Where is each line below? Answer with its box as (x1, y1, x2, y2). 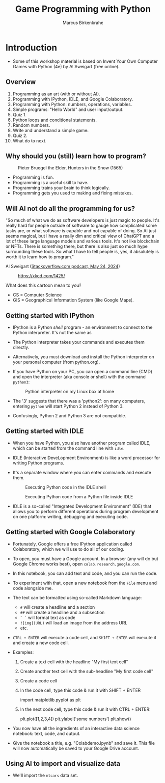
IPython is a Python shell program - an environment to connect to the (12, 324, 153, 330)
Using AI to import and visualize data (5, 759, 121, 768)
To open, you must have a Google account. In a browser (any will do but (12, 556, 159, 562)
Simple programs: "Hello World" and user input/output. (12, 107, 124, 112)
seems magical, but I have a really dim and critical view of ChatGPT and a (5, 233, 154, 239)
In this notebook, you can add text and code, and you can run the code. (12, 570, 158, 576)
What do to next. (12, 137, 47, 143)
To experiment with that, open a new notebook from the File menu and (12, 580, 157, 586)
